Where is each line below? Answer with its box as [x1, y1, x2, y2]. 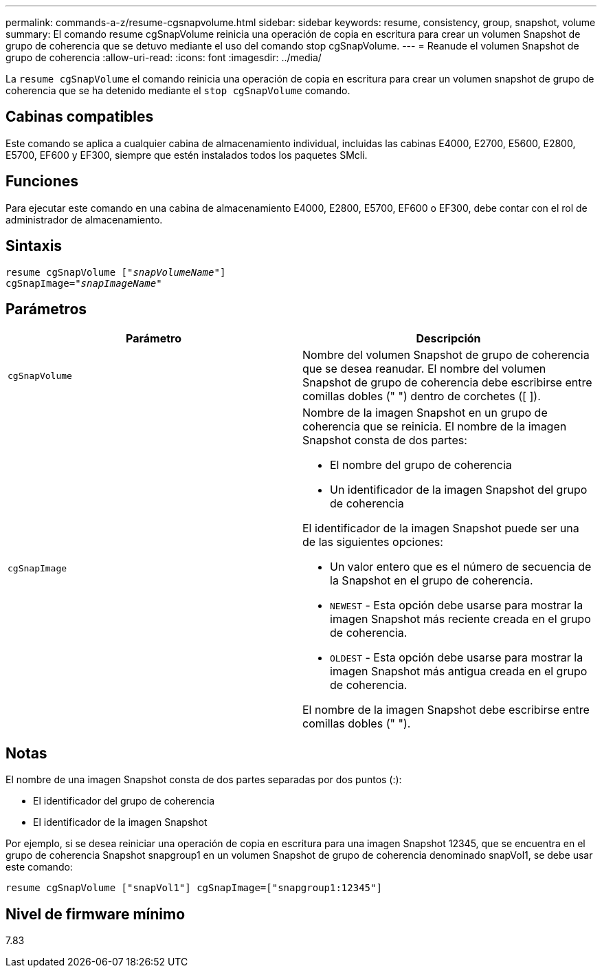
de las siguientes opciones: [302, 535, 443, 549]
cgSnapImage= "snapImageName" [5, 277, 162, 289]
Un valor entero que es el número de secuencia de [330, 560, 592, 574]
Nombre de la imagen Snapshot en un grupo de [302, 406, 548, 420]
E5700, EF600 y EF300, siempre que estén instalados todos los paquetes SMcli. [5, 149, 368, 161]
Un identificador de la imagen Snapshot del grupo [330, 483, 588, 497]
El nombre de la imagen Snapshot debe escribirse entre [302, 703, 590, 717]
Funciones [5, 173, 79, 190]
